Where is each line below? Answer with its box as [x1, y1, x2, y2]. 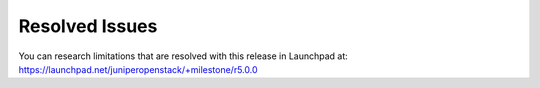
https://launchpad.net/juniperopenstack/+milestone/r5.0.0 [18, 63, 259, 75]
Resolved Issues [18, 15, 158, 37]
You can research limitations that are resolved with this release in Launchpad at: [18, 50, 349, 62]
